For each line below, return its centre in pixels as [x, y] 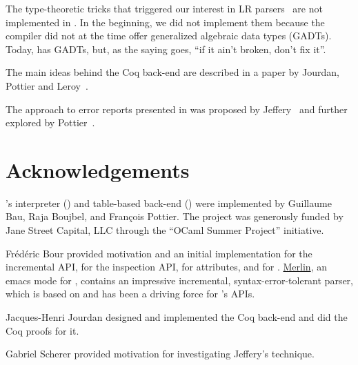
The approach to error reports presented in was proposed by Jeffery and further [177, 109]
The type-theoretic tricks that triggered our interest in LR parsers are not [164, 8]
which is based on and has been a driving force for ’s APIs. [130, 294]
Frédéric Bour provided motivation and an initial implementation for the [159, 253]
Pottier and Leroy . [47, 85]
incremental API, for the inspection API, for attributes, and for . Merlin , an [166, 267]
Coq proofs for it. [42, 330]
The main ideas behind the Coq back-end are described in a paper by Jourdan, [172, 72]
